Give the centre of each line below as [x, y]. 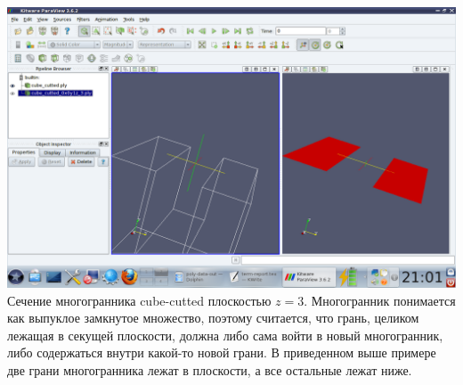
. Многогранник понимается [380, 300]
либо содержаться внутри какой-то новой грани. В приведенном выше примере [222, 352]
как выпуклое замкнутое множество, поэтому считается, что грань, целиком [213, 318]
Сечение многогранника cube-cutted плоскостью [139, 300]
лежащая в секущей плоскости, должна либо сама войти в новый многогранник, [225, 335]
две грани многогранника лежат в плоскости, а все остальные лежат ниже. [210, 369]
